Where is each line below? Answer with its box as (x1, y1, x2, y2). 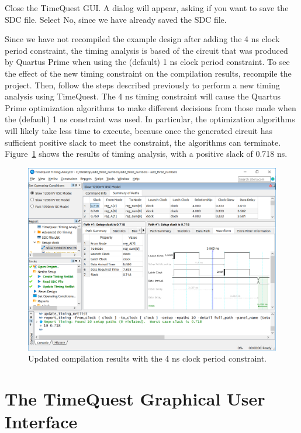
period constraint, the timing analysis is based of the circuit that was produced (5, 44, 288, 56)
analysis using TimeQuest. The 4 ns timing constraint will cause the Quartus (5, 90, 281, 102)
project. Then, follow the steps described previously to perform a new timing (5, 78, 280, 91)
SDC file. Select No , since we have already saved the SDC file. (5, 13, 227, 25)
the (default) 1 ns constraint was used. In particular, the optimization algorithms (5, 113, 295, 125)
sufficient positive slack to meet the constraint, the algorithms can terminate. (5, 136, 281, 148)
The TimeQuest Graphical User (5, 386, 265, 410)
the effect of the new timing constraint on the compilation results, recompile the (5, 67, 292, 79)
